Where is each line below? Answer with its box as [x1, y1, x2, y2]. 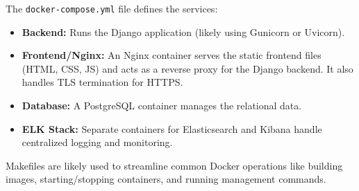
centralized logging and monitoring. [22, 135, 173, 149]
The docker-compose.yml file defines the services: [6, 1, 218, 15]
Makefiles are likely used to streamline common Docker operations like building [6, 158, 343, 172]
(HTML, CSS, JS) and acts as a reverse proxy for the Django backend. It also [22, 61, 353, 75]
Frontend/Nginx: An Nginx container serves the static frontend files [22, 48, 322, 62]
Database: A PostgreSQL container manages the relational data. [22, 98, 302, 113]
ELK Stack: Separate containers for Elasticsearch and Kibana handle [22, 121, 322, 136]
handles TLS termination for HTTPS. [22, 75, 183, 89]
